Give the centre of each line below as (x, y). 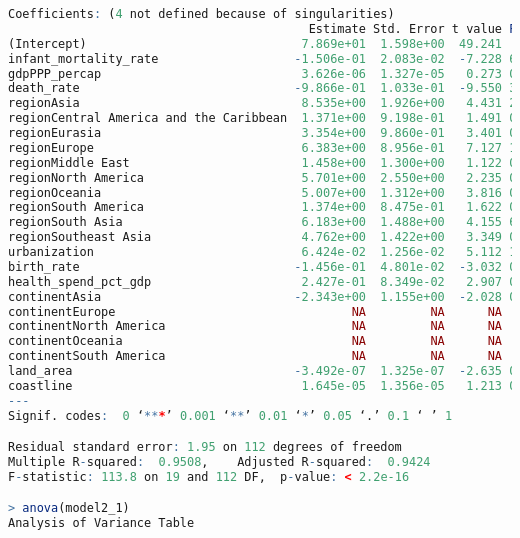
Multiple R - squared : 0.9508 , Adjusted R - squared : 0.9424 (219, 462)
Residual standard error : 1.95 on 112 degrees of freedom (205, 447)
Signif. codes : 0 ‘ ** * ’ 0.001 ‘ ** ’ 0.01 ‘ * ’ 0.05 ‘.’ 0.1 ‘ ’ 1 (230, 415)
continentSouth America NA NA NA (255, 356)
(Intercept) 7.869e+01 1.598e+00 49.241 (255, 43)
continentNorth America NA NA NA (255, 326)
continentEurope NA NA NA (255, 311)
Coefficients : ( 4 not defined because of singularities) (201, 14)
